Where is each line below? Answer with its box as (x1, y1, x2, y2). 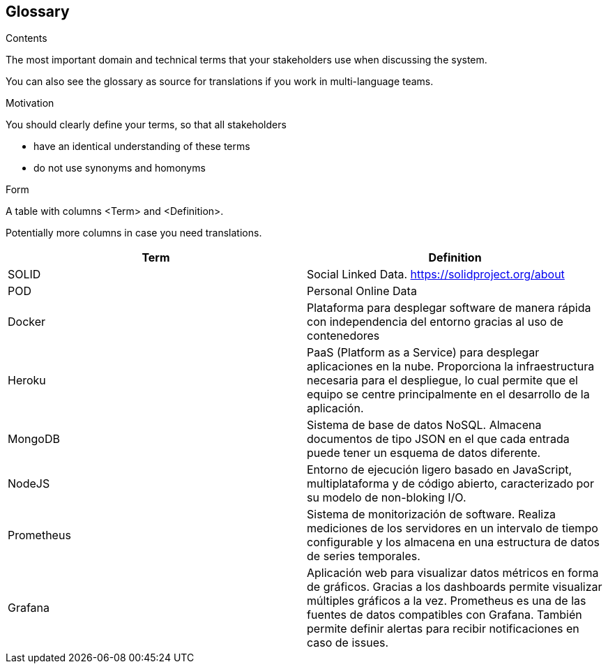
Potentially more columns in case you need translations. (6, 227, 262, 239)
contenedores (307, 329, 380, 343)
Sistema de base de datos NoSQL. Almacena (307, 418, 542, 433)
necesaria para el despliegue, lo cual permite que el (307, 373, 578, 388)
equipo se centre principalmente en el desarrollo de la (307, 387, 590, 402)
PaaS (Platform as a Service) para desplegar (307, 345, 540, 360)
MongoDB (8, 432, 60, 446)
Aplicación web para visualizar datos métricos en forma (307, 566, 599, 580)
